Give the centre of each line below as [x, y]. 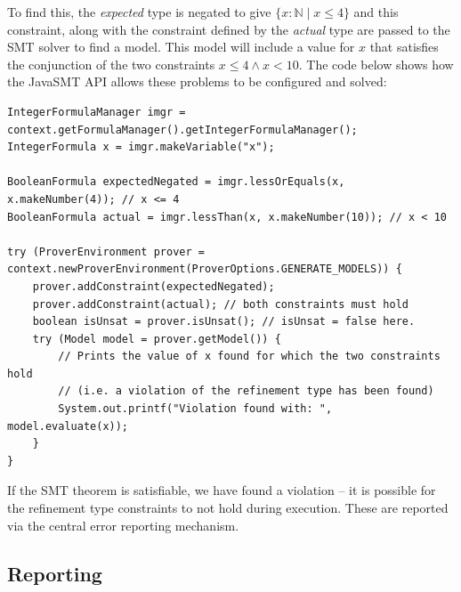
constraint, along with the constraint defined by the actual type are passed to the [229, 29]
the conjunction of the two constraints [111, 64]
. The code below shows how [376, 64]
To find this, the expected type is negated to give [139, 12]
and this [376, 12]
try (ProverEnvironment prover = [106, 251]
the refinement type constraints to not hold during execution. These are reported [228, 508]
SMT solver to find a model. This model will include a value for [181, 47]
